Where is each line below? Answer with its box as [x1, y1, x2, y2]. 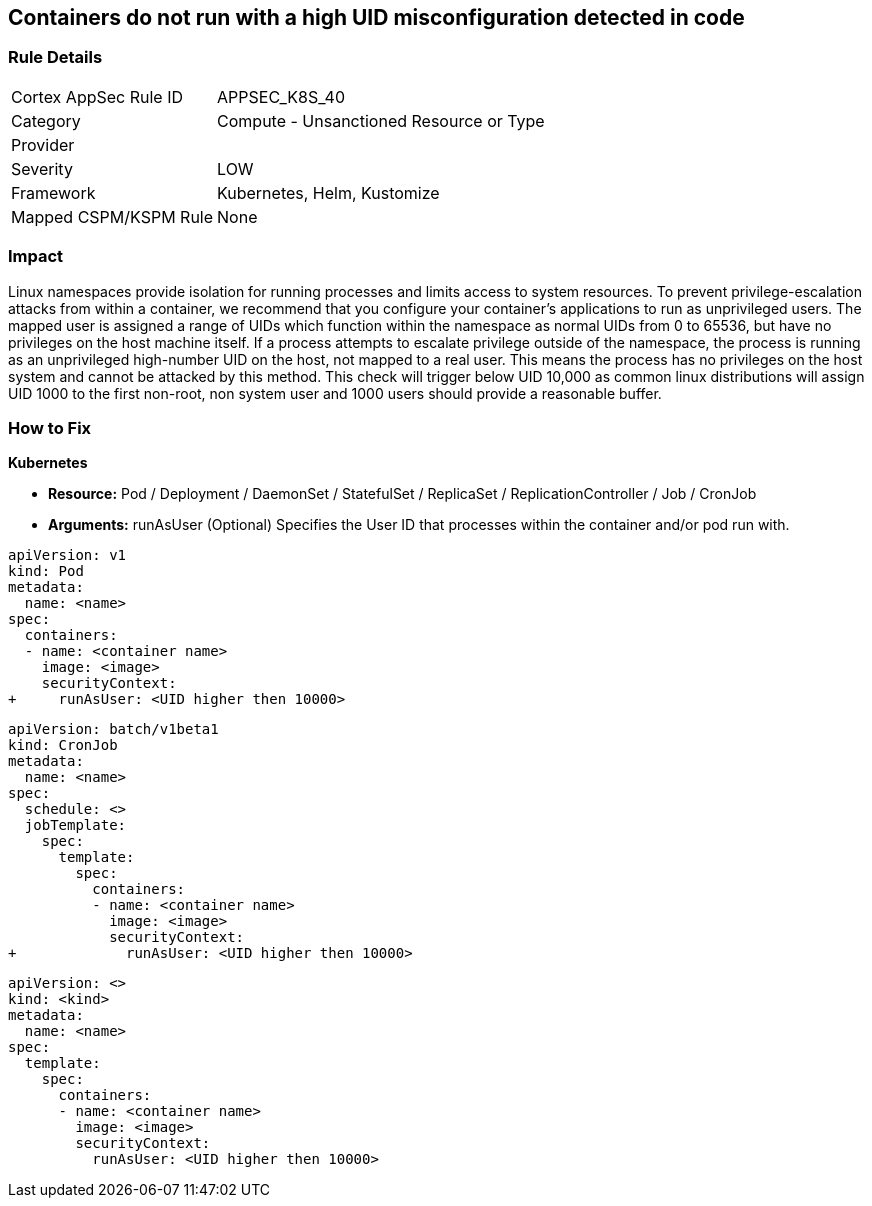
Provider [11, 134, 75, 155]
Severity [11, 158, 73, 179]
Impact [8, 246, 64, 267]
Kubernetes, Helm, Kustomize [217, 182, 440, 203]
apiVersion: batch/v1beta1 [8, 721, 219, 738]
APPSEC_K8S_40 [217, 86, 346, 107]
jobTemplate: [24, 817, 127, 834]
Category [11, 110, 81, 131]
